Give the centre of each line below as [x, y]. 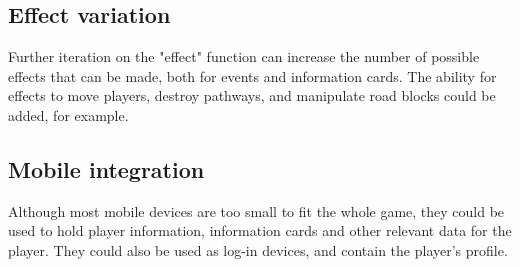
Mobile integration [106, 168]
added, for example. [68, 114]
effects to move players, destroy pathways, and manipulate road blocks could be [252, 95]
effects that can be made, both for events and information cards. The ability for [252, 75]
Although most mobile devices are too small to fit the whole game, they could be [256, 210]
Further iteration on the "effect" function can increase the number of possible [244, 56]
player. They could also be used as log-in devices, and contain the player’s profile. [258, 249]
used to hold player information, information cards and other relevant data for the [260, 230]
